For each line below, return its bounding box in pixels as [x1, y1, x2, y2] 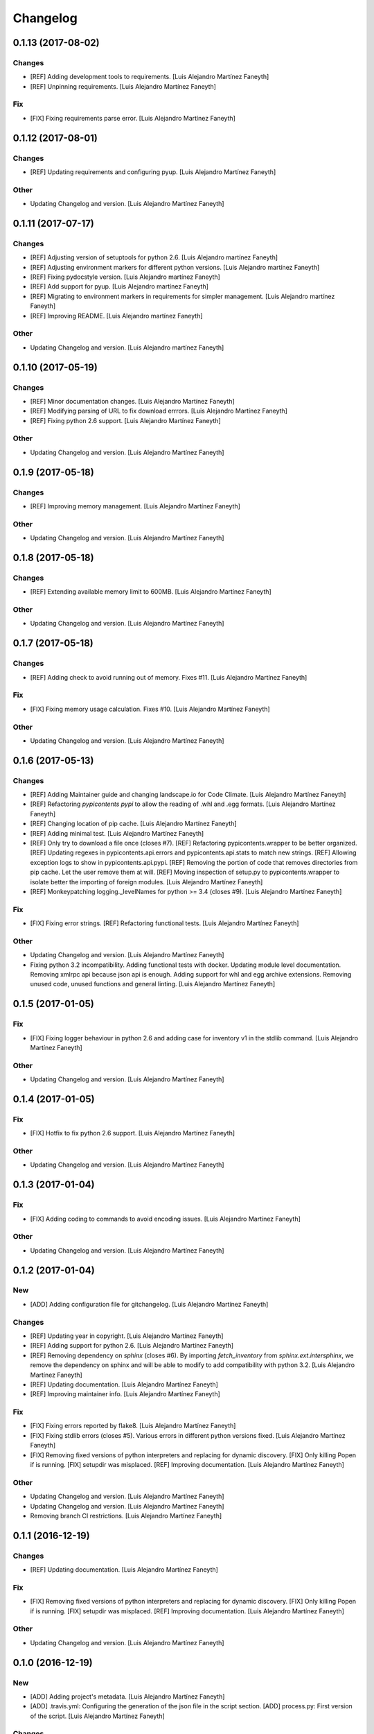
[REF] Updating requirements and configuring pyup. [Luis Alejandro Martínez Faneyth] [30, 168, 276, 176]
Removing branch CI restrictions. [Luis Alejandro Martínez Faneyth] [30, 1511, 222, 1520]
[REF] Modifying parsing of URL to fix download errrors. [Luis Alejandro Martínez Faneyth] [30, 406, 287, 415]
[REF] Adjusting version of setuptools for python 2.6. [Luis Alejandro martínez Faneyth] [30, 253, 278, 261]
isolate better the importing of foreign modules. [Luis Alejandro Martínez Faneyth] [30, 877, 263, 886]
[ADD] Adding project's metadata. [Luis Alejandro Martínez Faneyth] [30, 1692, 225, 1701]
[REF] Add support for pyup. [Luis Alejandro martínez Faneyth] [30, 282, 209, 291]
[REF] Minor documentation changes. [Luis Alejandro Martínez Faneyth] [30, 397, 235, 405]
